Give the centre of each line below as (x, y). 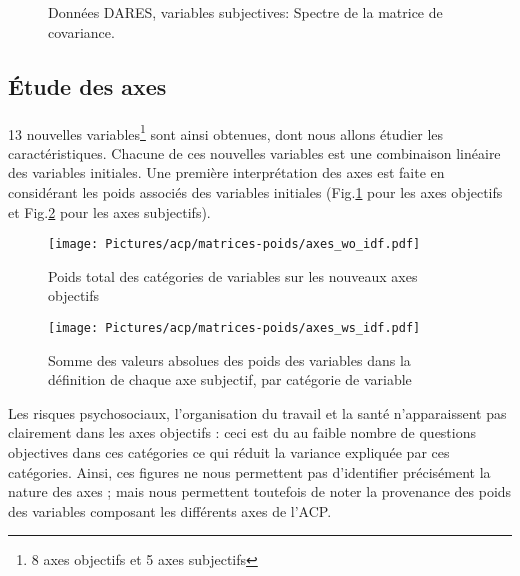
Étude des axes (87, 85)
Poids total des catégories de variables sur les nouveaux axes (233, 275)
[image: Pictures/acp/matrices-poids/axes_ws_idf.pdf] (234, 328)
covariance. (81, 31)
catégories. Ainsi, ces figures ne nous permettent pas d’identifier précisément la (249, 471)
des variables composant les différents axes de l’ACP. (170, 510)
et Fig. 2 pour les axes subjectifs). (109, 211)
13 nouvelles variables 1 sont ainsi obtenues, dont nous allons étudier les (226, 132)
